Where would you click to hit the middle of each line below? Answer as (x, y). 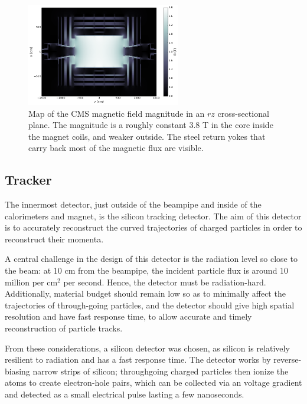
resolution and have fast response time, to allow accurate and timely (128, 316)
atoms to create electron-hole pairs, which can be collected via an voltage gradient (153, 382)
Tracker (28, 180)
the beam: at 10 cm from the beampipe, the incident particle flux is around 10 (147, 270)
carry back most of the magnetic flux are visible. (116, 148)
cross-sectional (243, 113)
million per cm (31, 282)
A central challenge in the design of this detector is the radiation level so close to (151, 259)
